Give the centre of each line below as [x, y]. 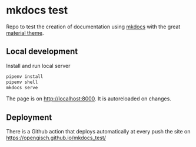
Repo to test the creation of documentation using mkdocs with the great [93, 27]
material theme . [25, 32]
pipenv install [25, 76]
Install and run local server [38, 66]
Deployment [29, 117]
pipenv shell [22, 82]
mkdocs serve [22, 87]
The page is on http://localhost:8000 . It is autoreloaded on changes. [89, 99]
